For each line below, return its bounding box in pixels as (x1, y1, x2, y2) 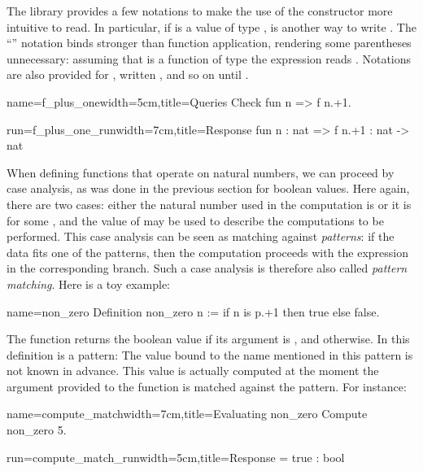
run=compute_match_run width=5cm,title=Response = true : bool (7, 448, 345, 465)
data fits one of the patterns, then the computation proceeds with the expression (7, 243, 409, 260)
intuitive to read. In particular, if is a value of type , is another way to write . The (7, 18, 416, 35)
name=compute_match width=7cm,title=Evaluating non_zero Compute (7, 405, 368, 422)
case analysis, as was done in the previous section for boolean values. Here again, (7, 180, 410, 197)
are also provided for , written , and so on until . (7, 66, 249, 83)
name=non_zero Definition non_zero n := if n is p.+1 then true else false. (7, 303, 380, 320)
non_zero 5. (7, 421, 67, 438)
